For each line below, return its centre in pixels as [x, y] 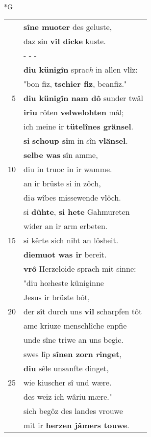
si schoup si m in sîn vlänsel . [76, 140]
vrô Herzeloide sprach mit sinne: [80, 268]
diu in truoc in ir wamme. [68, 169]
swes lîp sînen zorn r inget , [73, 354]
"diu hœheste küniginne [64, 283]
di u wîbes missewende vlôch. [72, 197]
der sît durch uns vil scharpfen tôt [83, 311]
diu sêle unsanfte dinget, [66, 368]
